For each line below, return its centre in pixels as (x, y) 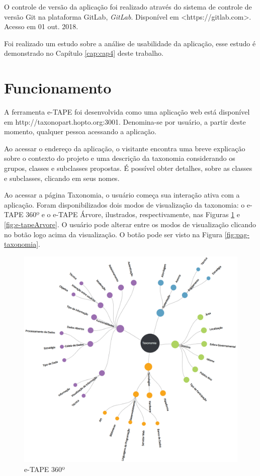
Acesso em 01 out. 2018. (41, 26)
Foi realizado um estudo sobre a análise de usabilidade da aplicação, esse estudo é (130, 43)
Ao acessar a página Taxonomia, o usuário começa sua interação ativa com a (122, 195)
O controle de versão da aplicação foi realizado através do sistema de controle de (128, 7)
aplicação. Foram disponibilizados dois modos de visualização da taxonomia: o (124, 204)
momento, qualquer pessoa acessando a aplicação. (80, 131)
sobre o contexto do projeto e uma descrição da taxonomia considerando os (120, 158)
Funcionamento (58, 88)
